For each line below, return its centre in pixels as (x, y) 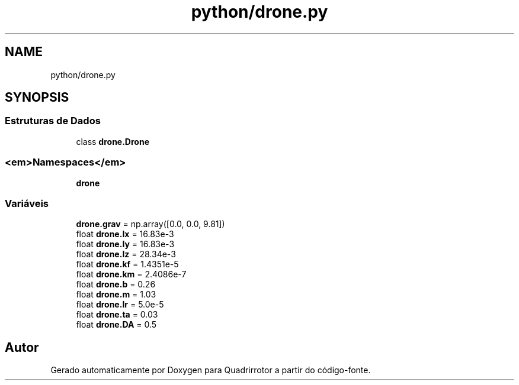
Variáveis (27, 203)
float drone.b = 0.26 (116, 284)
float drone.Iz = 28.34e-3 (126, 254)
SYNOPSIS (37, 98)
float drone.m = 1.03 (116, 295)
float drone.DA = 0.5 (116, 325)
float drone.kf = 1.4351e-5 (127, 264)
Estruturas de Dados (53, 121)
